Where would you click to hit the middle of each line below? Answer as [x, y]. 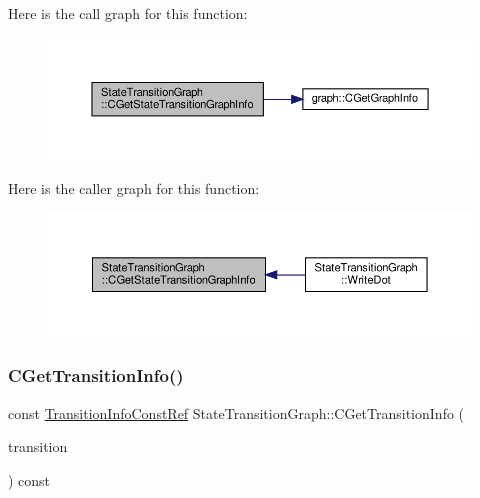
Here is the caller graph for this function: [134, 188]
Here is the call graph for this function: [128, 13]
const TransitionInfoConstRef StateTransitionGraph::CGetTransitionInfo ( [236, 412]
